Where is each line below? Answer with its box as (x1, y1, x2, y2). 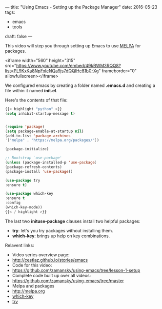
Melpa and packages (12, 283, 55, 288)
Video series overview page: (12, 251, 70, 258)
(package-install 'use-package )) (5, 169, 73, 174)
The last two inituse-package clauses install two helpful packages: (5, 218, 141, 224)
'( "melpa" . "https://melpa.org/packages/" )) (5, 138, 99, 143)
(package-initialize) (5, 146, 49, 152)
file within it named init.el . (5, 88, 58, 93)
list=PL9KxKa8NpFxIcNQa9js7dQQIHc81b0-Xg (5, 68, 99, 74)
